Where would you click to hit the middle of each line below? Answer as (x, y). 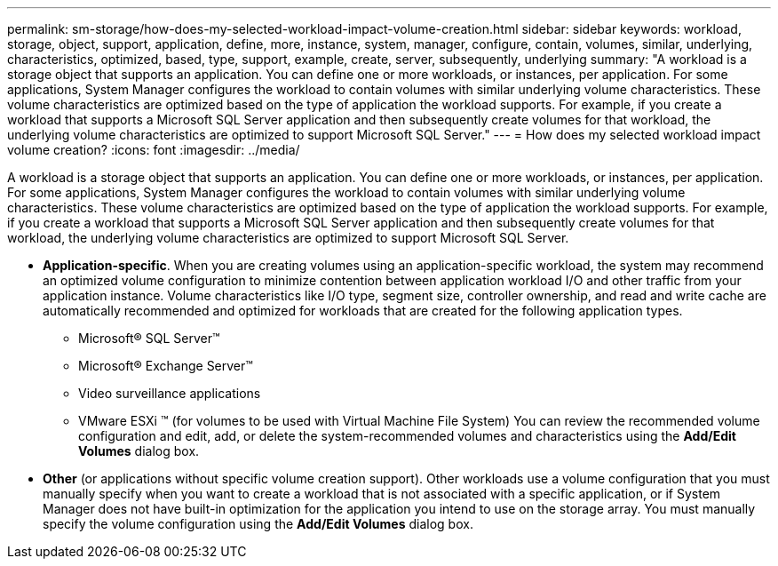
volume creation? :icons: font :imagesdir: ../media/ (154, 150)
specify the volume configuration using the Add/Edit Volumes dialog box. (258, 524)
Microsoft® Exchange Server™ (166, 366)
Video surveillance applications (170, 393)
